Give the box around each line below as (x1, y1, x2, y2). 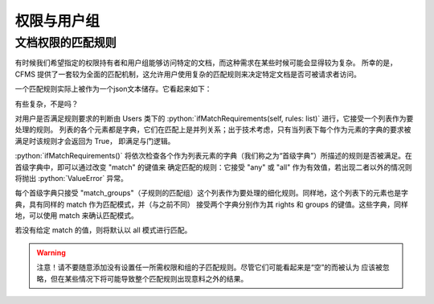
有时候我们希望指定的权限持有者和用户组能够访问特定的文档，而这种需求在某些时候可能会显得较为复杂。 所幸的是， (14, 58, 397, 68)
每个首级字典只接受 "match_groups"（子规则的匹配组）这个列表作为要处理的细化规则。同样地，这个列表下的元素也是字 (14, 188, 409, 198)
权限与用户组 (14, 12, 100, 30)
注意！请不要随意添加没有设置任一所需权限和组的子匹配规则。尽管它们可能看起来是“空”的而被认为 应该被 (36, 262, 383, 273)
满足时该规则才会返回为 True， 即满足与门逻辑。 (14, 136, 175, 146)
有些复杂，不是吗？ (14, 99, 79, 109)
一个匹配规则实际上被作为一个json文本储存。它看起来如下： (14, 84, 212, 94)
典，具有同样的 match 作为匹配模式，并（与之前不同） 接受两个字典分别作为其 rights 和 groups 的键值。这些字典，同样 (14, 199, 409, 209)
